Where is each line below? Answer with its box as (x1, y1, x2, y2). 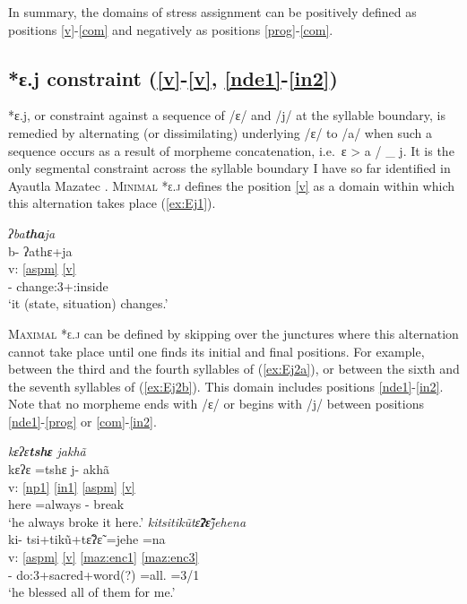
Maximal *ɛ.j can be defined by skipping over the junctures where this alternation (8, 324, 459, 342)
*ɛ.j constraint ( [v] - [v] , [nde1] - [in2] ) (8, 64, 338, 91)
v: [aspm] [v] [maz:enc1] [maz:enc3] (8, 548, 199, 566)
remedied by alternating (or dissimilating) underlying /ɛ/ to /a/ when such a (8, 123, 432, 142)
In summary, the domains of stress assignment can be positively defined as (8, 3, 417, 21)
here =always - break (8, 495, 125, 513)
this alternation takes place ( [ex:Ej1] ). (8, 194, 216, 212)
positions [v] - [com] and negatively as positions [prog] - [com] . (8, 20, 333, 39)
